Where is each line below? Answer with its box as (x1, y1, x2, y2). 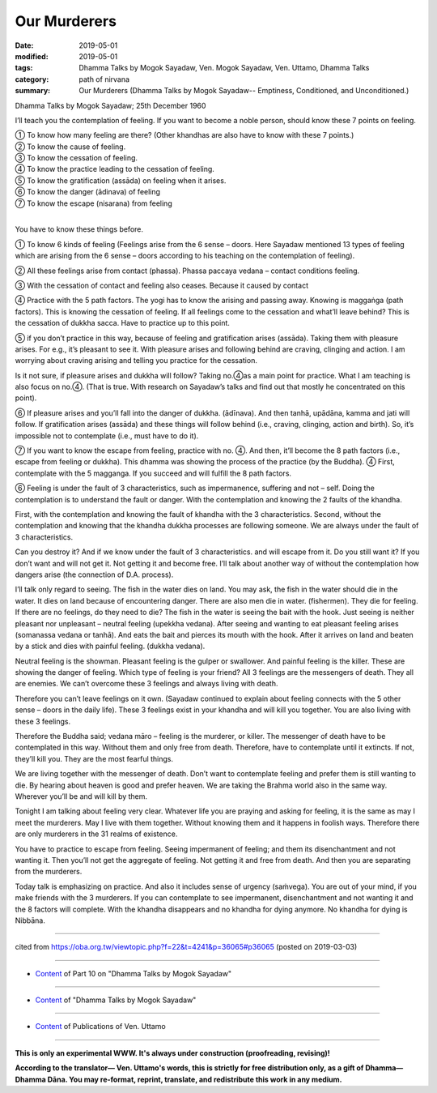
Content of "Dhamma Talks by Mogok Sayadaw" (35, 995, 197, 1005)
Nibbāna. (15, 916, 46, 925)
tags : (15, 63, 33, 73)
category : (15, 74, 49, 84)
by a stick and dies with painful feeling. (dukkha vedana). (15, 641, 206, 651)
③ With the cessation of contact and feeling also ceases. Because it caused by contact (15, 280, 309, 290)
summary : (15, 86, 51, 96)
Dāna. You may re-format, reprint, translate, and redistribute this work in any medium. (47, 1074, 343, 1084)
